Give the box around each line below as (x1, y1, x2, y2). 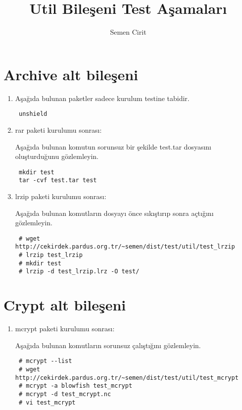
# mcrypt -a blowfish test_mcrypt (18, 382, 133, 390)
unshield (18, 110, 48, 118)
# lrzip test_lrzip (18, 252, 83, 259)
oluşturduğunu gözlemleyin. (15, 151, 98, 161)
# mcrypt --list (18, 358, 72, 365)
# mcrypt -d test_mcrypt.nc (18, 391, 111, 398)
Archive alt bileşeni (3, 64, 139, 84)
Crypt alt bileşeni (3, 295, 126, 315)
